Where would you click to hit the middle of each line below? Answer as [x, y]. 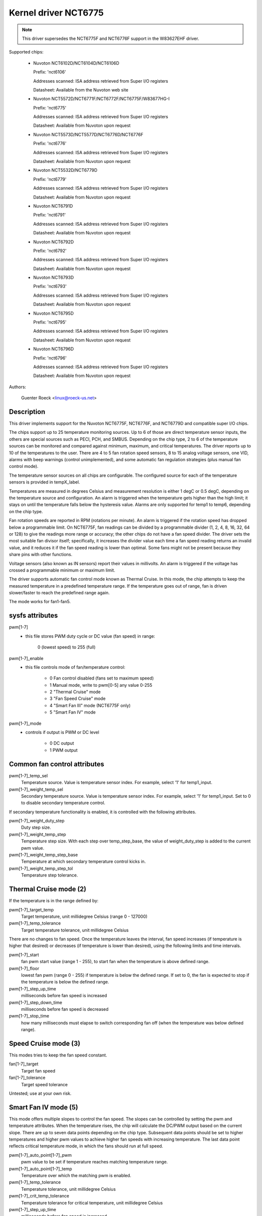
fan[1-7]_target [24, 1064]
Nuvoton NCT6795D [53, 313]
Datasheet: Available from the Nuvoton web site [81, 89]
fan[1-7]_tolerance [27, 1078]
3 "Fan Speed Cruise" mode [78, 698]
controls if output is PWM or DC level [62, 733]
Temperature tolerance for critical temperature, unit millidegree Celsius [92, 1203]
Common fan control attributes [57, 764]
